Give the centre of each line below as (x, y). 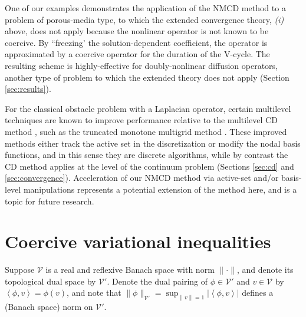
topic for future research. (50, 201)
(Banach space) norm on (49, 307)
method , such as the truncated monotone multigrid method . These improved (146, 131)
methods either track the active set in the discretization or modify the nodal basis (153, 143)
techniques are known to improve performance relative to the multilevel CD (141, 120)
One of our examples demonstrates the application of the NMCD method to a (145, 8)
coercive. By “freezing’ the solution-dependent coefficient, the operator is (136, 42)
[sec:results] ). (28, 89)
